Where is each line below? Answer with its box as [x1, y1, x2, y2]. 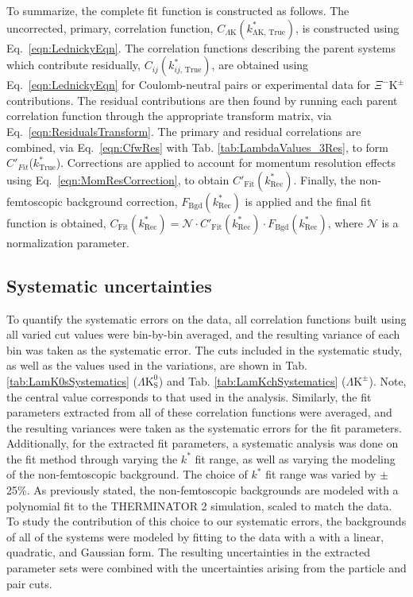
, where [327, 214, 364, 231]
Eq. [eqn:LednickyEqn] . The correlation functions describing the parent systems [6, 39, 396, 56]
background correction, [66, 192, 178, 209]
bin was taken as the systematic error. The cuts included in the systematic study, [6, 341, 403, 358]
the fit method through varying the [6, 450, 178, 467]
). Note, [369, 372, 407, 389]
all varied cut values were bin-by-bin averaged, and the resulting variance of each [6, 326, 400, 343]
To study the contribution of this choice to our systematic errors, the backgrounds [6, 513, 407, 529]
